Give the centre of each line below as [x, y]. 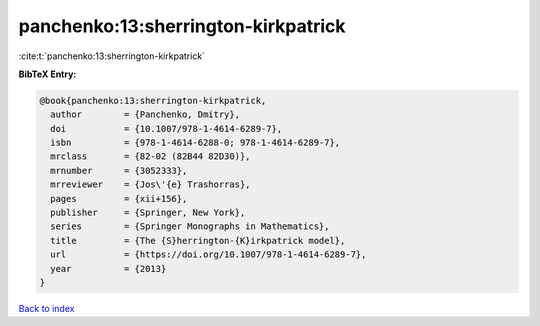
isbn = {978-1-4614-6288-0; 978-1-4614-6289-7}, [195, 143]
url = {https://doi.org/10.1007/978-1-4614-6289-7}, [208, 254]
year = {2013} [108, 268]
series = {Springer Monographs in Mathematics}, [190, 226]
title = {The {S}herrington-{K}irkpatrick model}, [198, 240]
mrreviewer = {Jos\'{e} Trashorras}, [150, 184]
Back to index [46, 308]
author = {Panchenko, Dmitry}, [145, 114]
